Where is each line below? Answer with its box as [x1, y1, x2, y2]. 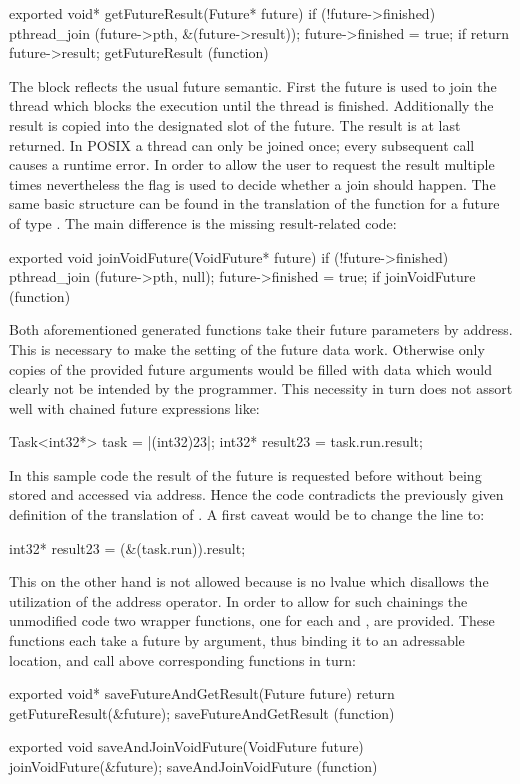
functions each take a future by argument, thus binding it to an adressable [9, 630, 465, 651]
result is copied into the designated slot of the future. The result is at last [9, 114, 461, 135]
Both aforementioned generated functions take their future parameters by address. [9, 319, 513, 340]
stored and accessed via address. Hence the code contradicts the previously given [9, 484, 504, 505]
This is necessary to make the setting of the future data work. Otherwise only [9, 338, 485, 359]
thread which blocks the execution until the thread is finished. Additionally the [9, 95, 494, 116]
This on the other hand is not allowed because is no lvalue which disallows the [9, 571, 489, 592]
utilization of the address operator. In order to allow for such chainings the [9, 590, 468, 611]
